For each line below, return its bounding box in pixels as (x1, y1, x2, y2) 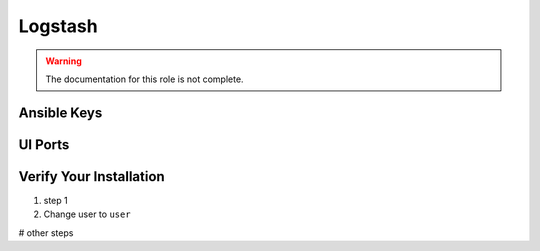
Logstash (18, 15, 99, 37)
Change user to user (43, 208, 131, 220)
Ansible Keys (18, 104, 103, 121)
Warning (45, 55, 82, 67)
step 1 (43, 194, 69, 206)
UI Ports (18, 136, 70, 153)
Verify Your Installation (18, 168, 165, 185)
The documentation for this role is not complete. (45, 73, 244, 85)
